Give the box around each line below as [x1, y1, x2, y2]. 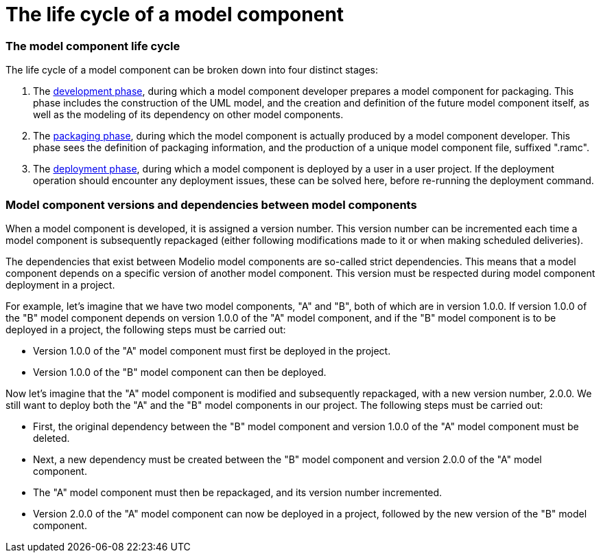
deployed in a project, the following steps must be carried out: [5, 323, 286, 335]
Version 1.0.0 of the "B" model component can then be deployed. [33, 366, 327, 378]
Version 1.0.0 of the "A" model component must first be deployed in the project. [33, 344, 391, 357]
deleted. [33, 432, 70, 444]
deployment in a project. [5, 278, 115, 291]
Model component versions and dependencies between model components [5, 197, 417, 212]
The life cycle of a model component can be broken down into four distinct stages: [5, 64, 379, 76]
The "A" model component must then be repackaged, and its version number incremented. [33, 486, 443, 498]
